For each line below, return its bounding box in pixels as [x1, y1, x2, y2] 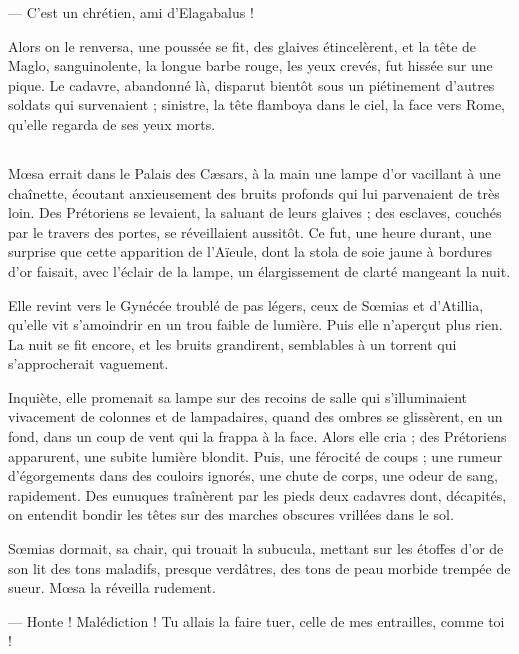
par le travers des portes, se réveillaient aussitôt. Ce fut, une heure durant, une [8, 221, 492, 242]
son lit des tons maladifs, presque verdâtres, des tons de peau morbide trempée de [8, 557, 511, 578]
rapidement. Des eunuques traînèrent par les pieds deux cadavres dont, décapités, [8, 484, 507, 505]
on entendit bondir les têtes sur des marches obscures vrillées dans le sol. [8, 504, 454, 525]
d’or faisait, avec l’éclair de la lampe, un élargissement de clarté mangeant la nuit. [8, 260, 511, 281]
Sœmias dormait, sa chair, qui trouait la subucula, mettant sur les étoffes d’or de [8, 538, 504, 559]
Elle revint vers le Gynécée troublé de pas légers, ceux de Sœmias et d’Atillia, [8, 294, 484, 315]
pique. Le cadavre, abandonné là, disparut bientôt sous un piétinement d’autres [8, 74, 495, 95]
